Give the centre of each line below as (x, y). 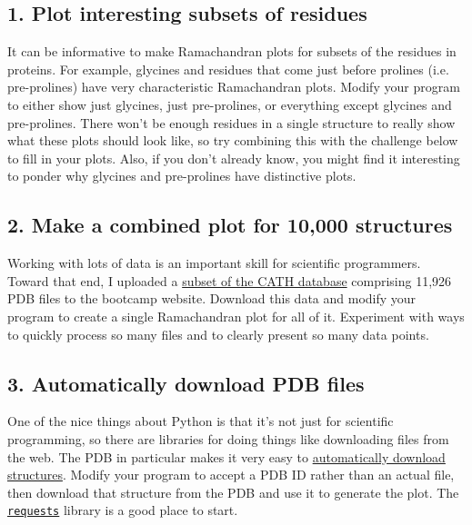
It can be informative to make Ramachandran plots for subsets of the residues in (232, 51)
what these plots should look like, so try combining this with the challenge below (233, 140)
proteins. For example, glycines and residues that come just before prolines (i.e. (228, 69)
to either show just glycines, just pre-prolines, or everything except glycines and (230, 104)
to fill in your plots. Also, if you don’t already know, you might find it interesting (234, 158)
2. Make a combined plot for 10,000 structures (230, 225)
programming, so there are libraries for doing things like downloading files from (228, 438)
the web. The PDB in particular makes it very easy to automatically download (226, 456)
